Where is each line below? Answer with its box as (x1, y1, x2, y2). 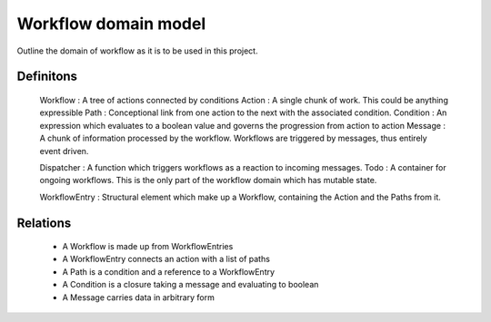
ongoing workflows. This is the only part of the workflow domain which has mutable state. (39, 175, 377, 186)
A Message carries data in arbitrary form (62, 291, 215, 303)
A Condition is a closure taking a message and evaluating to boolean (62, 279, 319, 290)
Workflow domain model (16, 14, 206, 34)
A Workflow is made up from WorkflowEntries (62, 241, 234, 252)
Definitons (16, 69, 77, 84)
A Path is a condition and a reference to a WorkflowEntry (62, 266, 276, 277)
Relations (16, 215, 72, 230)
